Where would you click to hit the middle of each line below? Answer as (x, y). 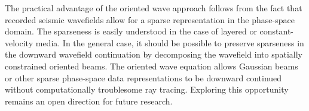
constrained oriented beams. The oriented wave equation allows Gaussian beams (152, 66)
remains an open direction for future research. (89, 101)
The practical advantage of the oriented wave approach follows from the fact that (154, 8)
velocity (19, 42)
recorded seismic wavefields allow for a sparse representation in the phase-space (150, 19)
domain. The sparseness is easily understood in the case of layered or (131, 31)
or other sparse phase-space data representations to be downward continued (143, 77)
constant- (277, 31)
